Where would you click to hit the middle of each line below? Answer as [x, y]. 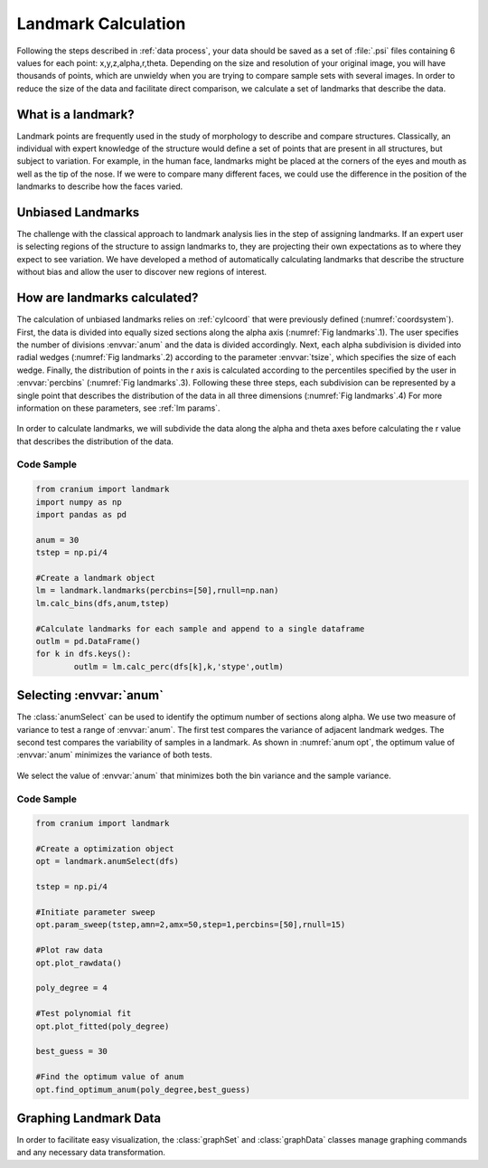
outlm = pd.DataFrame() [89, 641]
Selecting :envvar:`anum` [90, 695]
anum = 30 [57, 540]
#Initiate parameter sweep [95, 912]
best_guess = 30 [72, 1051]
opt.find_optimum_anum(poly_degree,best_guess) [143, 1089]
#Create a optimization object [105, 849]
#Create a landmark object [95, 578]
